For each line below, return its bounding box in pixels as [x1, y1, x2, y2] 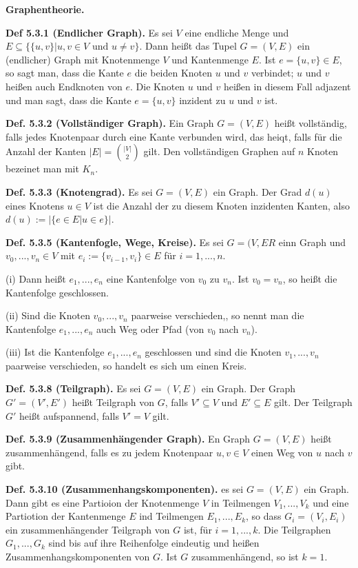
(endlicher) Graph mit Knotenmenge [6, 52, 160, 66]
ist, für [183, 522, 212, 536]
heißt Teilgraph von [72, 395, 155, 409]
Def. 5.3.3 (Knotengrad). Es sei [6, 184, 153, 199]
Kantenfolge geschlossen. [6, 285, 109, 299]
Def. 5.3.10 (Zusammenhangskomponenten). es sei [6, 482, 244, 496]
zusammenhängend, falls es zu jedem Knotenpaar [6, 445, 213, 459]
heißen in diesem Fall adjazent [223, 79, 351, 93]
